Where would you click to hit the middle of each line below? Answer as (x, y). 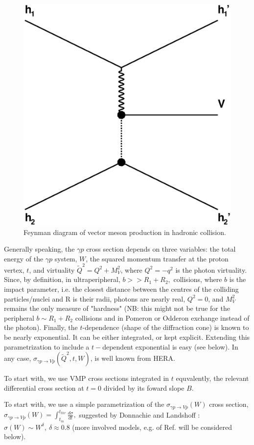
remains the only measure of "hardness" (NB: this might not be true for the (117, 308)
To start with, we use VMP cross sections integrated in (87, 378)
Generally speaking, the (39, 248)
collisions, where (198, 279)
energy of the (24, 258)
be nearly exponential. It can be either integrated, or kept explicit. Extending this (127, 337)
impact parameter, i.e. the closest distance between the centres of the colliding (121, 289)
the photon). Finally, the (41, 327)
